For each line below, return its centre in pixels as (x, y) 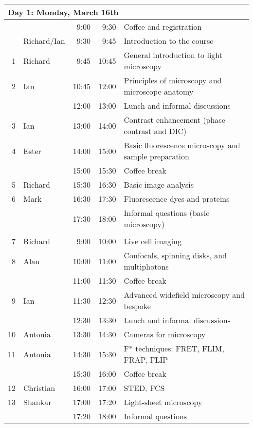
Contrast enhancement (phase (174, 120)
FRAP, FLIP (146, 360)
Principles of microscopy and (173, 80)
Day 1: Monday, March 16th (63, 12)
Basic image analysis (159, 185)
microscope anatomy (159, 91)
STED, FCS (144, 388)
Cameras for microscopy (165, 334)
